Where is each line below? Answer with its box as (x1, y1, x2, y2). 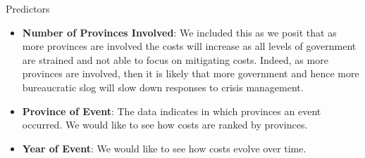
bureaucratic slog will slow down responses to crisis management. (22, 79, 304, 94)
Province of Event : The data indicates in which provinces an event (22, 103, 321, 118)
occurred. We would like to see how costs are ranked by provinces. (22, 117, 308, 132)
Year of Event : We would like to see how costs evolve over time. (22, 140, 307, 155)
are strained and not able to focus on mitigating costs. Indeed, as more (22, 52, 328, 67)
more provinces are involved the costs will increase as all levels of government (22, 39, 357, 53)
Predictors (6, 1, 50, 15)
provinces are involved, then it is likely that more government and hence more (22, 66, 359, 81)
